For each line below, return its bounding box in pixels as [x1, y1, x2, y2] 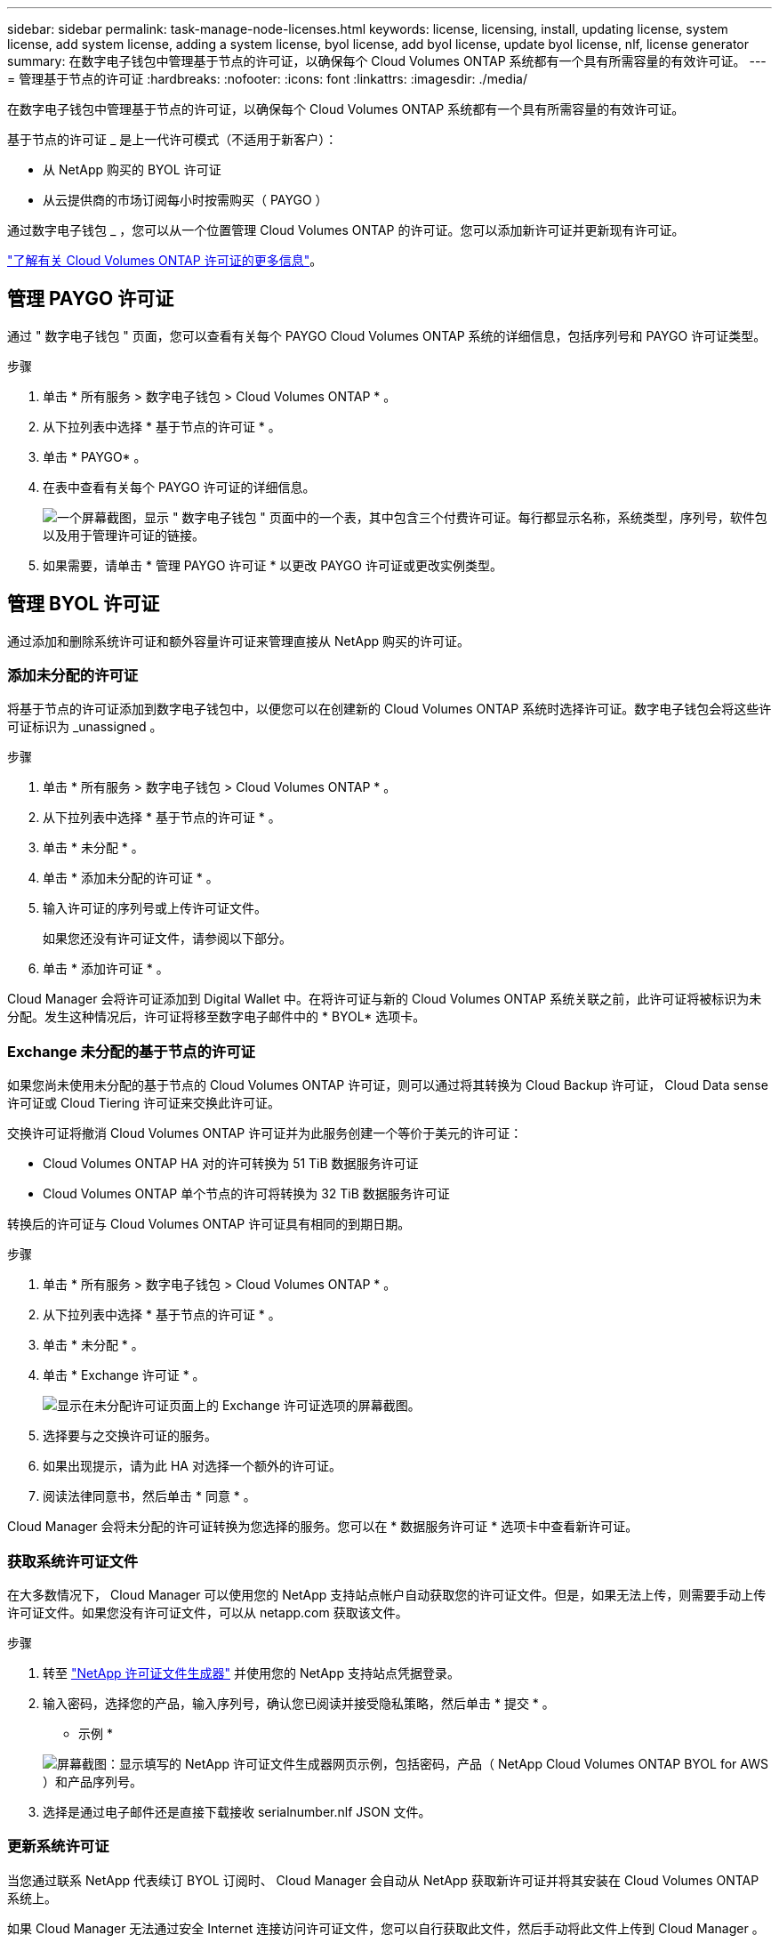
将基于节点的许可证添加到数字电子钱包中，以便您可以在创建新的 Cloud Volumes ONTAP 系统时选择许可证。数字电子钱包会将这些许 [7, 701, 772, 717]
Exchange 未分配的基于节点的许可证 [7, 1042, 255, 1060]
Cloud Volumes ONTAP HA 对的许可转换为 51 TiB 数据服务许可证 [43, 1156, 419, 1172]
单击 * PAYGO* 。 [43, 448, 147, 464]
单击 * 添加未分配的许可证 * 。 [43, 870, 219, 886]
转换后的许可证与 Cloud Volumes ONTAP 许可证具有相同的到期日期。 [7, 1216, 411, 1232]
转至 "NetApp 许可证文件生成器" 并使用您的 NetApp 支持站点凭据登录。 [43, 1665, 460, 1681]
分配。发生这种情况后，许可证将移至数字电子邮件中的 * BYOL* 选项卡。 [7, 1009, 426, 1025]
